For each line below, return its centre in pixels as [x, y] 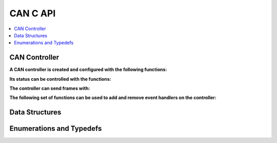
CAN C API [33, 13]
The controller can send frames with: [50, 88]
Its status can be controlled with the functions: [60, 79]
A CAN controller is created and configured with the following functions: [88, 69]
